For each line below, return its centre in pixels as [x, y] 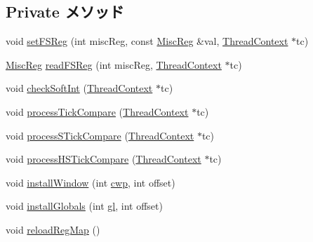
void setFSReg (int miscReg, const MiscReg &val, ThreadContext [147, 41]
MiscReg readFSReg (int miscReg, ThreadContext [114, 64]
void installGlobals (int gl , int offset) [84, 206]
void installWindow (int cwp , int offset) [91, 182]
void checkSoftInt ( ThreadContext [79, 88]
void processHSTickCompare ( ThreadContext [104, 159]
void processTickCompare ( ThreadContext [97, 111]
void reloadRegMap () [53, 229]
